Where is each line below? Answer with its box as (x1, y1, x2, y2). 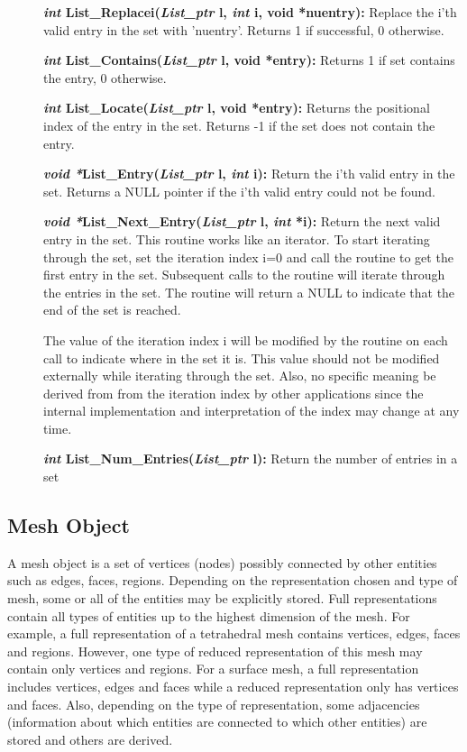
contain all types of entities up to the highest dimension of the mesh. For (7, 606, 410, 625)
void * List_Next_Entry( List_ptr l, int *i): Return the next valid (43, 212, 441, 231)
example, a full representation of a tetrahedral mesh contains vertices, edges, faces (7, 624, 461, 643)
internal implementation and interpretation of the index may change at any (43, 401, 460, 420)
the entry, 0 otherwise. (43, 68, 167, 87)
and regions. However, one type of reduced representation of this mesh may (7, 641, 423, 660)
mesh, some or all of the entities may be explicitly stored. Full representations (7, 589, 437, 608)
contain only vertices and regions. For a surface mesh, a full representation (7, 659, 419, 678)
